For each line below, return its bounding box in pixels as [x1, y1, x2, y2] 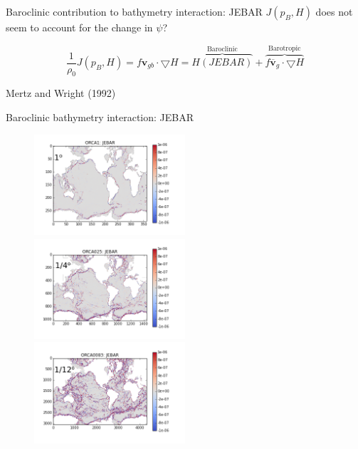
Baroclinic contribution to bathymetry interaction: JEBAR [6, 4, 263, 19]
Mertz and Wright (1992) [6, 86, 116, 100]
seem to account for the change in [6, 20, 153, 34]
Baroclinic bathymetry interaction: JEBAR [6, 110, 194, 125]
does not [315, 4, 353, 19]
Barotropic [268, 45, 301, 53]
